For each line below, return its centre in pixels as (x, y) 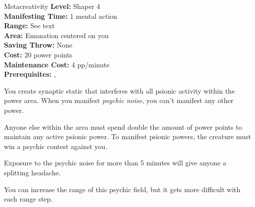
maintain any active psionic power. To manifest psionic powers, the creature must (127, 136)
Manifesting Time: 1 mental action (61, 16)
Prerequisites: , (30, 74)
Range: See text (29, 26)
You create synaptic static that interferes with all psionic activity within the (120, 90)
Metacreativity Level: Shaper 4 (52, 6)
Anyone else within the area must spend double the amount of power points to (123, 127)
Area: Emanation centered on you (56, 35)
